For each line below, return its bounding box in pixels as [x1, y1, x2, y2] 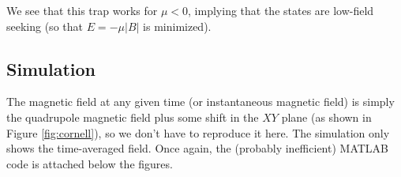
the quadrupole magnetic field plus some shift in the [6, 108, 259, 125]
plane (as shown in [281, 108, 372, 125]
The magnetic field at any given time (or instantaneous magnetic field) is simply [6, 93, 395, 110]
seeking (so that [6, 17, 83, 34]
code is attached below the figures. [6, 155, 173, 171]
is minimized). [143, 17, 212, 34]
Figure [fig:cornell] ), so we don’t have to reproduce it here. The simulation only [6, 124, 390, 141]
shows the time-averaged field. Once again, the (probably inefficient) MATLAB [6, 140, 388, 156]
